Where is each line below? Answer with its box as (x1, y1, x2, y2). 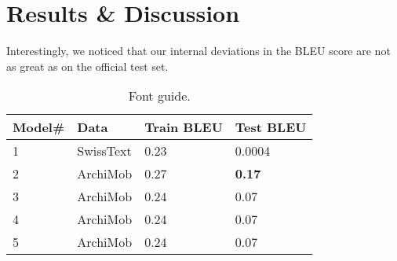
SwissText (77, 142, 132, 160)
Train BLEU (144, 118, 223, 137)
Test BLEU (235, 118, 307, 137)
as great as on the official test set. (6, 57, 169, 74)
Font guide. (128, 86, 191, 105)
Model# (13, 118, 65, 137)
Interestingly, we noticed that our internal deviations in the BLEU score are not (6, 42, 391, 59)
